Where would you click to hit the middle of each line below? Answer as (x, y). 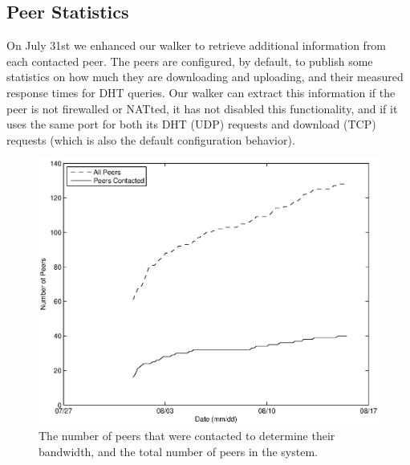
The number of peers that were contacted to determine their (187, 436)
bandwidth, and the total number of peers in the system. (178, 451)
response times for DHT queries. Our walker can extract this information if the (201, 92)
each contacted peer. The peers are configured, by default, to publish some (190, 61)
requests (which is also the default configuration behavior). (151, 139)
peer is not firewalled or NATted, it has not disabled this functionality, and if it (202, 108)
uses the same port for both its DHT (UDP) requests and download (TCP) (191, 124)
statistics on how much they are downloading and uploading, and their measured (205, 77)
